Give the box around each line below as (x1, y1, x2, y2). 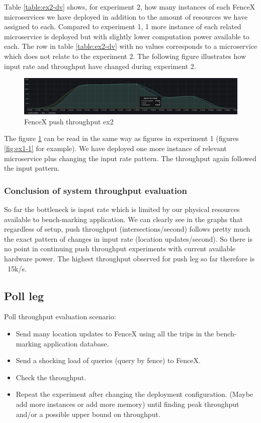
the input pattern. (4, 163, 60, 173)
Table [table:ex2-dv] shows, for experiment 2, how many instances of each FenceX (4, 2, 255, 12)
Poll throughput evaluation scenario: (4, 311, 116, 322)
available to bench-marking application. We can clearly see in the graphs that (4, 214, 243, 224)
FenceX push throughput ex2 (24, 116, 114, 126)
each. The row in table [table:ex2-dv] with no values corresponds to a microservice (4, 41, 257, 51)
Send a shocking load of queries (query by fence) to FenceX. (16, 355, 201, 366)
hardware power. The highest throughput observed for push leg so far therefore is (4, 253, 255, 263)
